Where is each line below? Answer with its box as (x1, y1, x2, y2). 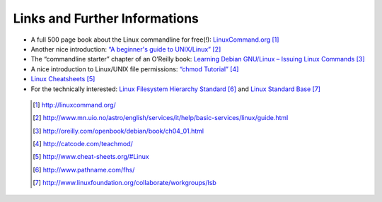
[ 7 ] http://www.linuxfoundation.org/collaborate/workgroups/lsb (33, 179, 217, 187)
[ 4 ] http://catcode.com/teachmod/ (33, 140, 134, 148)
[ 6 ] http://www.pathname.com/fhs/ (33, 165, 135, 174)
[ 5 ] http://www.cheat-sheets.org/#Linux (33, 153, 149, 161)
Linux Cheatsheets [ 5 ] (30, 75, 95, 83)
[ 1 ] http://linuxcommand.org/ (33, 100, 116, 109)
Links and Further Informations (13, 11, 199, 26)
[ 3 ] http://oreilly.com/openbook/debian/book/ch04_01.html (33, 126, 204, 135)
